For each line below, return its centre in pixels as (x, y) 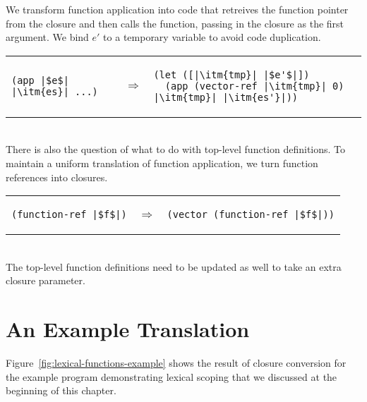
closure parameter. (46, 280)
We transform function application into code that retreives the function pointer (177, 9)
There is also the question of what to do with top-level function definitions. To (176, 149)
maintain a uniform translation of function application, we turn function (162, 163)
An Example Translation (128, 329)
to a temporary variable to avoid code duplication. (212, 37)
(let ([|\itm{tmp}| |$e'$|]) (231, 74)
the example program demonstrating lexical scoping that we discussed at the (172, 376)
